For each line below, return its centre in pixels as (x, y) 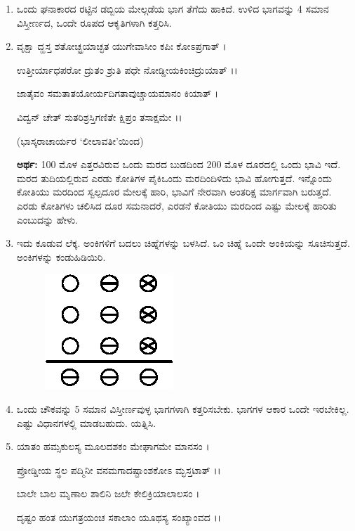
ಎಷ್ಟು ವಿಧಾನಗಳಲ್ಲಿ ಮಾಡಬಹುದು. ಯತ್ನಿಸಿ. (86, 422)
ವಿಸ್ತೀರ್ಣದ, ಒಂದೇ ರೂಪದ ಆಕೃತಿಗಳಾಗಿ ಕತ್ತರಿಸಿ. (94, 22)
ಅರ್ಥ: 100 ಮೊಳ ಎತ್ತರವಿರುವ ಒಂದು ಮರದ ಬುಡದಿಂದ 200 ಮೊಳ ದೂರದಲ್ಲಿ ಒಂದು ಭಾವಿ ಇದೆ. (179, 164)
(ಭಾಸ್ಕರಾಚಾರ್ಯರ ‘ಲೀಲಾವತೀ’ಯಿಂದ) (80, 140)
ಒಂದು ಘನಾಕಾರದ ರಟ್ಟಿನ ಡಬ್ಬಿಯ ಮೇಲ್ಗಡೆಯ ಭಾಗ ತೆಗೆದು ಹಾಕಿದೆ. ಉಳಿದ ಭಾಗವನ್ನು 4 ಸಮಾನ (173, 8)
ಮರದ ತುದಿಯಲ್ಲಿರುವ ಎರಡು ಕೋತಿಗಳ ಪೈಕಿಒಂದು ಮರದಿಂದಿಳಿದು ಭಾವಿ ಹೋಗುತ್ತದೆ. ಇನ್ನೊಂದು (174, 178)
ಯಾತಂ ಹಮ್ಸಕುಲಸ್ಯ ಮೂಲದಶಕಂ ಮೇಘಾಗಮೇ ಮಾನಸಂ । (113, 446)
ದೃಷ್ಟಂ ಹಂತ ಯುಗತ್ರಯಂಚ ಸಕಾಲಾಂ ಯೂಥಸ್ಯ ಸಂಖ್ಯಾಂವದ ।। (119, 517)
